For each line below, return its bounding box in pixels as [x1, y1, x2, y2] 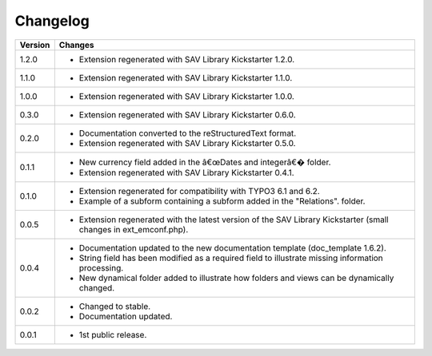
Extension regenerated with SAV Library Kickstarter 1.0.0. [78, 90, 295, 101]
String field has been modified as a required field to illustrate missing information [78, 252, 383, 263]
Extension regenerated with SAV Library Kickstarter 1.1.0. [78, 72, 293, 83]
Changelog [14, 12, 90, 30]
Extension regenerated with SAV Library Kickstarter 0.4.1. [78, 167, 294, 178]
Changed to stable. [78, 300, 151, 311]
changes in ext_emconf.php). [78, 223, 189, 235]
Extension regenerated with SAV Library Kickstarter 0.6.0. [78, 109, 296, 120]
